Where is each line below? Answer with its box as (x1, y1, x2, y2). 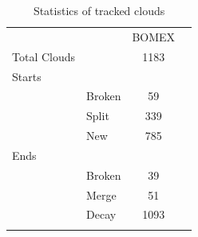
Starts (12, 68, 42, 84)
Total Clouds (12, 48, 76, 64)
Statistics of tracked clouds (33, 2, 165, 18)
